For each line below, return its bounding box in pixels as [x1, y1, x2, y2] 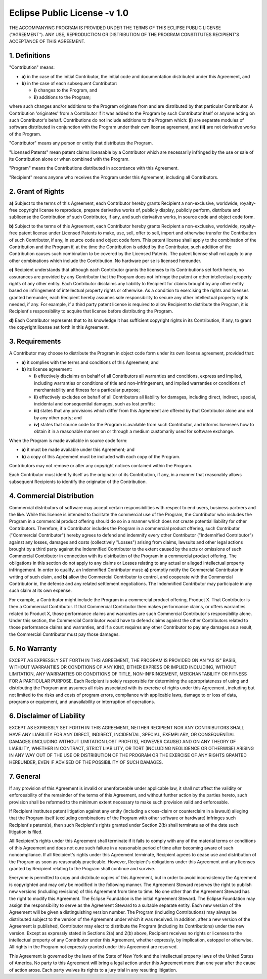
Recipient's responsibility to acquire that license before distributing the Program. [9, 308, 173, 314]
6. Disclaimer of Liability [9, 712, 86, 720]
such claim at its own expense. [9, 587, 72, 593]
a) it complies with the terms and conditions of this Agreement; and [21, 359, 159, 365]
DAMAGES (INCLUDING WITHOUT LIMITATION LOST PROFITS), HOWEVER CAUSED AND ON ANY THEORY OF [9, 738, 236, 744]
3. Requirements [9, 337, 61, 346]
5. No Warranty [9, 644, 57, 653]
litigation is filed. [9, 829, 43, 835]
